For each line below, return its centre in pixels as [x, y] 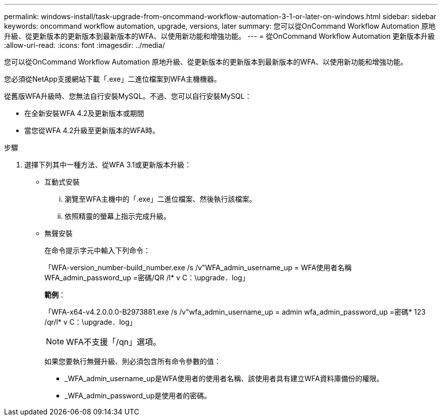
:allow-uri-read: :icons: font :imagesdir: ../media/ [85, 45]
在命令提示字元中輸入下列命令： [97, 250]
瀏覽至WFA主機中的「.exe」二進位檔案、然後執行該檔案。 [160, 199]
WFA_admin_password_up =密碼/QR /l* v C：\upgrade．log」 [147, 278]
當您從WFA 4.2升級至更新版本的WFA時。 [92, 130]
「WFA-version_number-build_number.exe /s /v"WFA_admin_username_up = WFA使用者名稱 [198, 267]
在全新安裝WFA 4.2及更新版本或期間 [84, 113]
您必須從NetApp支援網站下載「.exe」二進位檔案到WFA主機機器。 [113, 79]
